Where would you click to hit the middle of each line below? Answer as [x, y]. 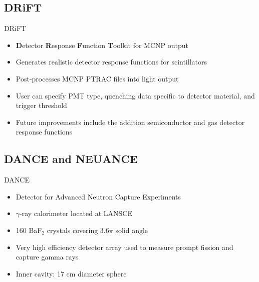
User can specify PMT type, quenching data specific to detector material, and [135, 95]
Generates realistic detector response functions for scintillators [111, 62]
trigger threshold [41, 105]
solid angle [132, 230]
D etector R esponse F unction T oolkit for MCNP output [102, 45]
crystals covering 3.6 [78, 230]
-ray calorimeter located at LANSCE [76, 213]
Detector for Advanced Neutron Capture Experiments [98, 196]
